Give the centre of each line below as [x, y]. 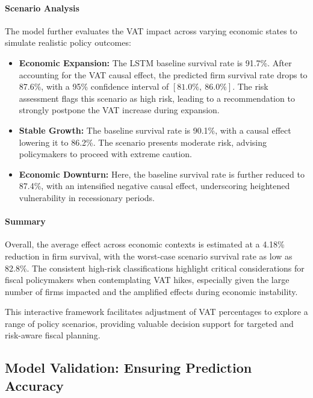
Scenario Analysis [42, 8]
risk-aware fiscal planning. [53, 335]
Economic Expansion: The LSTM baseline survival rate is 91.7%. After [155, 62]
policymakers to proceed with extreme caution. [105, 154]
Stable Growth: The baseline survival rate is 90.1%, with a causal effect [155, 130]
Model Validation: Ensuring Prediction [129, 368]
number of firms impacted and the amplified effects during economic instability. [151, 291]
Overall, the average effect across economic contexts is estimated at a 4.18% [145, 244]
